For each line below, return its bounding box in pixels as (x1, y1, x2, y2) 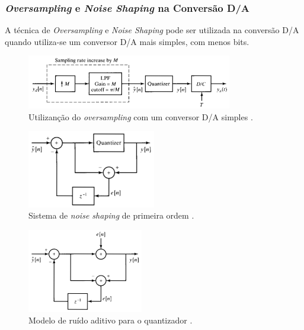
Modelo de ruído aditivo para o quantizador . (28, 314, 193, 326)
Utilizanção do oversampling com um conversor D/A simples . (28, 110, 253, 123)
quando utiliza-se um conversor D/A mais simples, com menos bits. (5, 35, 249, 47)
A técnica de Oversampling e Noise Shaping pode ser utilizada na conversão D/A (5, 24, 299, 36)
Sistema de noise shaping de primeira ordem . (28, 209, 194, 222)
